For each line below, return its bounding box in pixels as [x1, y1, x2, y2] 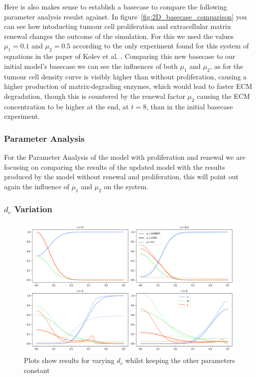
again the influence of [4, 181, 70, 191]
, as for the [210, 60, 244, 71]
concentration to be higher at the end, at [4, 101, 129, 111]
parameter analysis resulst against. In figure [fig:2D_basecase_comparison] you [4, 11, 247, 21]
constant [24, 365, 50, 375]
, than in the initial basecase [146, 101, 233, 111]
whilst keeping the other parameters [125, 355, 235, 366]
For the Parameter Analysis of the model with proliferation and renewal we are [4, 151, 246, 162]
